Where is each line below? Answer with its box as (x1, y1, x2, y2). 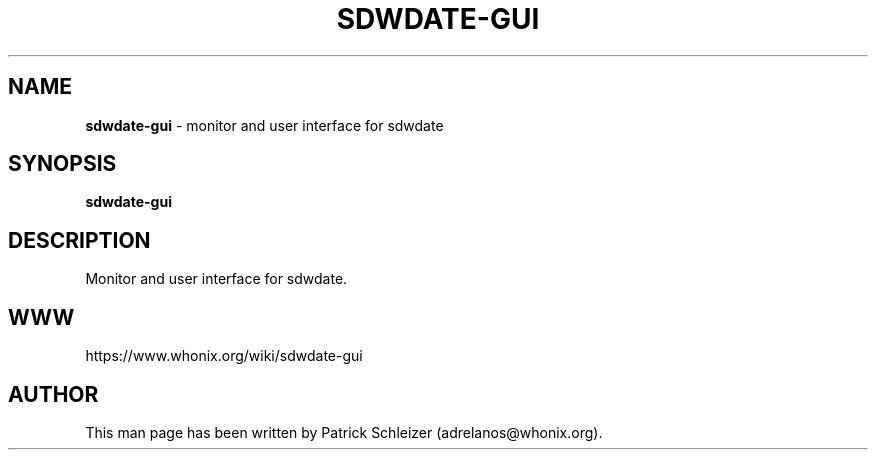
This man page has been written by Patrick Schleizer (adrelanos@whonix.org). (85, 423, 603, 441)
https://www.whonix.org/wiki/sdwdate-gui (85, 347, 363, 365)
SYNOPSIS (8, 151, 117, 177)
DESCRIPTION (8, 227, 151, 253)
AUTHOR (8, 381, 99, 407)
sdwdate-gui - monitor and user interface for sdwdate (85, 116, 444, 134)
